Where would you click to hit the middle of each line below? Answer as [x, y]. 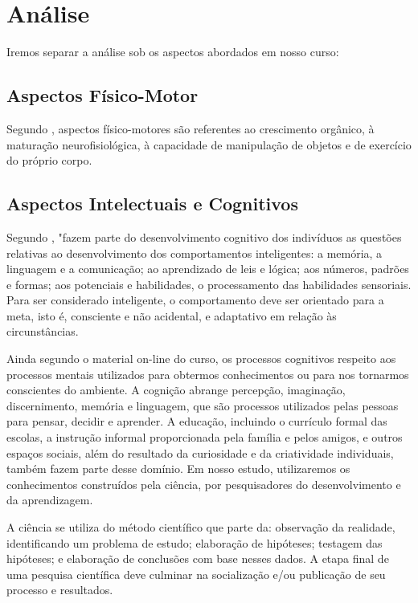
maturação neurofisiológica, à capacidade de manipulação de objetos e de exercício [209, 144]
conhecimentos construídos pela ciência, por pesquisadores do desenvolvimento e [204, 484]
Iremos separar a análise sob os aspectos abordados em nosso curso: [173, 52]
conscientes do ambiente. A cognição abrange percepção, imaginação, [176, 390]
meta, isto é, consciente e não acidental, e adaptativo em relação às [172, 315]
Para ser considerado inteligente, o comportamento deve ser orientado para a [195, 300]
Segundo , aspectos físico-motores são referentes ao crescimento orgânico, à [191, 128]
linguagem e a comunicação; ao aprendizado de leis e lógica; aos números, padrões [208, 269]
